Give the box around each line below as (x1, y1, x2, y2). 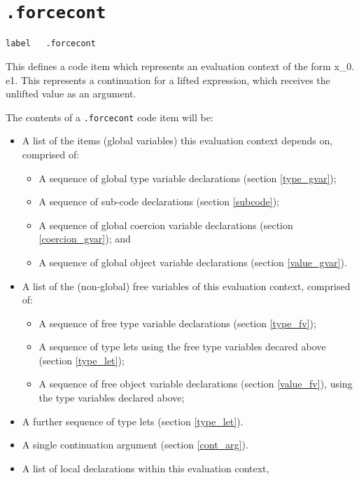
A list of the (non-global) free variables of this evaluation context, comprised (22, 278, 351, 293)
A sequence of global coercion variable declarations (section (38, 217, 293, 232)
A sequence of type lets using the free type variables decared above (38, 339, 326, 354)
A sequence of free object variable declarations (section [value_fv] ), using (38, 376, 353, 391)
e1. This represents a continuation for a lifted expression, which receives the (6, 72, 330, 87)
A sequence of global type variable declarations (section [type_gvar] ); (38, 170, 337, 185)
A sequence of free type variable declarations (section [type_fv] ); (38, 315, 316, 330)
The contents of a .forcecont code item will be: (6, 109, 213, 124)
